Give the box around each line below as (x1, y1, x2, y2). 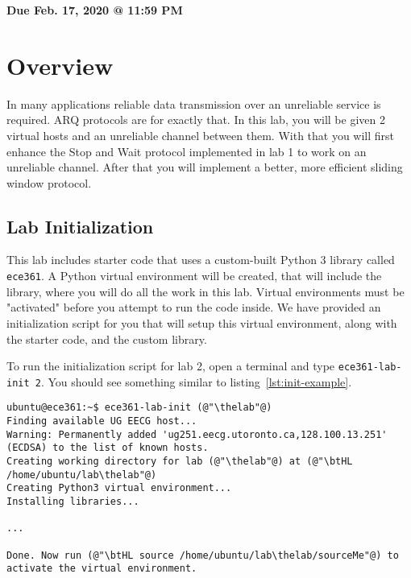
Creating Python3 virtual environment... (6, 482, 232, 494)
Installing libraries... (6, 496, 139, 508)
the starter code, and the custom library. (6, 330, 207, 347)
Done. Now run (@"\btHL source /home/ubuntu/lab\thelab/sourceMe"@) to (6, 549, 399, 561)
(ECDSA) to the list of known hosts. (6, 442, 209, 454)
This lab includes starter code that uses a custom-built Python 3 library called (6, 251, 395, 268)
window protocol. (6, 174, 92, 191)
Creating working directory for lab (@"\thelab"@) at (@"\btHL (6, 456, 353, 468)
